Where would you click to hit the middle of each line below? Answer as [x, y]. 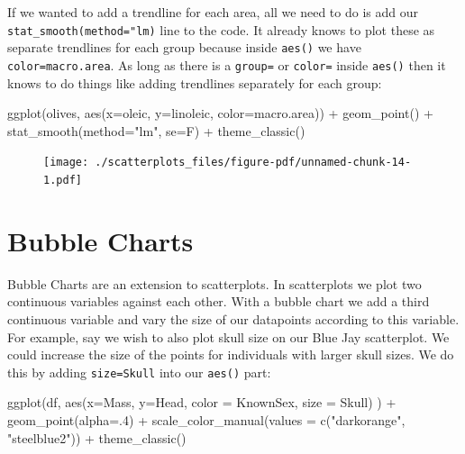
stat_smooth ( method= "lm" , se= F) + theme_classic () [156, 130]
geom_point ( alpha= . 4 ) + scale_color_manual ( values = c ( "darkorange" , [206, 420]
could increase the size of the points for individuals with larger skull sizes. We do [231, 354]
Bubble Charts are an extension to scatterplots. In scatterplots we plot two [214, 283]
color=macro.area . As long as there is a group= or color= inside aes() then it [227, 64]
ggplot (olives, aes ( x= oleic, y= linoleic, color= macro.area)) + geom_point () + [220, 113]
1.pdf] [63, 180]
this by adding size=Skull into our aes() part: [139, 372]
